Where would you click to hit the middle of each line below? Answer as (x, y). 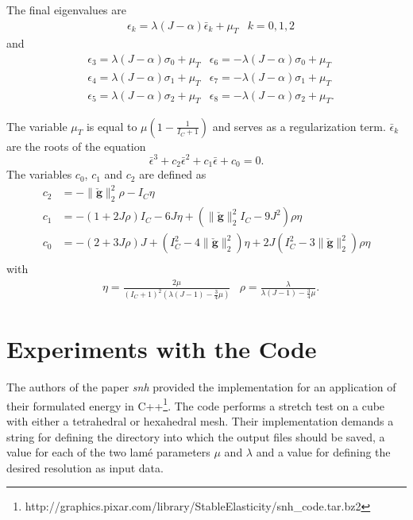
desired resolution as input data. (85, 467)
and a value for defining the (323, 452)
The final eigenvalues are (66, 10)
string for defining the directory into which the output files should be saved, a (196, 436)
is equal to (112, 126)
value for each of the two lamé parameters (108, 452)
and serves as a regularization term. (299, 126)
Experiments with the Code (162, 349)
